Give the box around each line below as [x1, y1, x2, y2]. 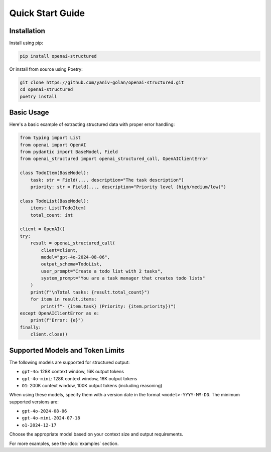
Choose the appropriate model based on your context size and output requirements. [9, 431, 183, 437]
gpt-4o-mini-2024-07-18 [22, 415, 80, 421]
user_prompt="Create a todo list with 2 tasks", [41, 268, 163, 274]
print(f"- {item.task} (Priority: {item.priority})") [41, 304, 176, 309]
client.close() [30, 332, 68, 337]
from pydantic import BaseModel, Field [20, 149, 118, 155]
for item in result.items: [30, 296, 97, 302]
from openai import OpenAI [20, 142, 86, 147]
